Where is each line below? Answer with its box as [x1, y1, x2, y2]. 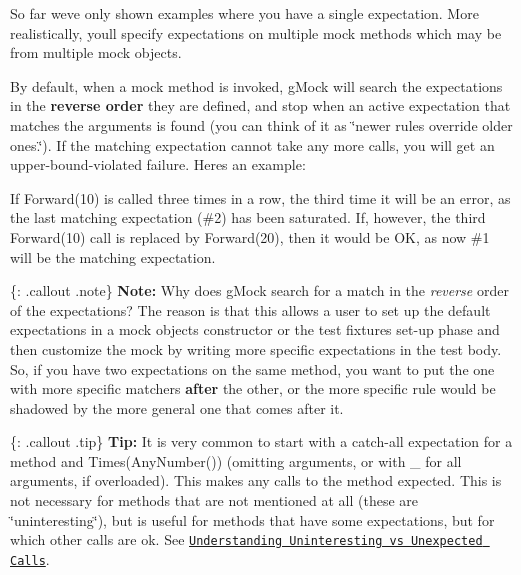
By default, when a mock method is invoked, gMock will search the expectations [10, 75, 503, 96]
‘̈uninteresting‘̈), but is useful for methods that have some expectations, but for [10, 509, 495, 530]
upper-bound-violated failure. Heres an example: [10, 154, 306, 175]
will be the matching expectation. [10, 246, 216, 267]
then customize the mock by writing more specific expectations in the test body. [10, 338, 502, 359]
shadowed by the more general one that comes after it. [10, 397, 344, 418]
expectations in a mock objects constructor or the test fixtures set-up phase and [10, 319, 500, 340]
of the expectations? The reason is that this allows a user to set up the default [10, 299, 491, 320]
